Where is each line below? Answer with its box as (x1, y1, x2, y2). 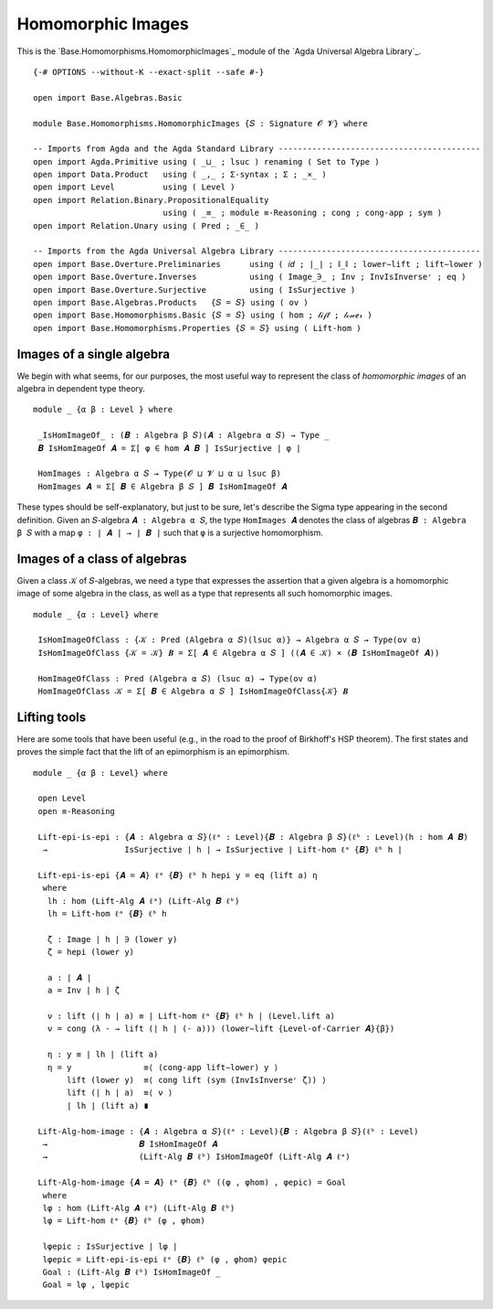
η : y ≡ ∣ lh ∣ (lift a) (47, 1049, 159, 1060)
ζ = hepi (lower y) (47, 947, 135, 958)
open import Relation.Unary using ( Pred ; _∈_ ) (33, 220, 260, 231)
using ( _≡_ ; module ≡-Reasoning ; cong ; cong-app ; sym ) (163, 208, 443, 219)
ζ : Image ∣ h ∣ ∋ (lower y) (47, 934, 178, 944)
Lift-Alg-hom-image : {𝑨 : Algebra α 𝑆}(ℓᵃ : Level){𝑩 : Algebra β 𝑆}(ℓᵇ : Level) (37, 1126, 419, 1136)
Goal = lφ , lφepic (42, 1280, 130, 1290)
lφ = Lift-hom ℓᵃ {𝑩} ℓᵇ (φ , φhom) (42, 1216, 205, 1226)
